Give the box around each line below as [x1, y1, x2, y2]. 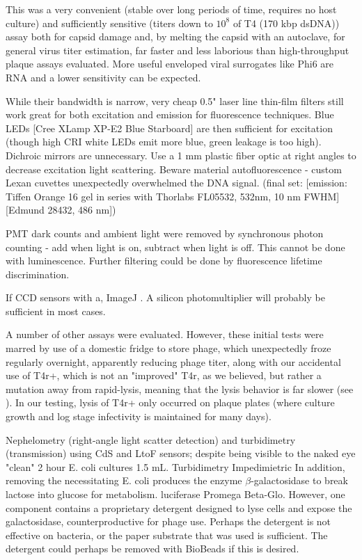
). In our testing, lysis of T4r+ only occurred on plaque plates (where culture [6, 395, 335, 410]
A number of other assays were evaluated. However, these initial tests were [6, 327, 324, 342]
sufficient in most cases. [6, 303, 106, 318]
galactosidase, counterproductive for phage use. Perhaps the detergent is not [6, 514, 331, 529]
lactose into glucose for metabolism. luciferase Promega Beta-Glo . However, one [6, 487, 345, 501]
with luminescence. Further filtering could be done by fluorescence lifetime [6, 253, 322, 268]
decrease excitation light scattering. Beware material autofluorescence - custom [6, 161, 342, 176]
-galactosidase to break [251, 473, 348, 488]
